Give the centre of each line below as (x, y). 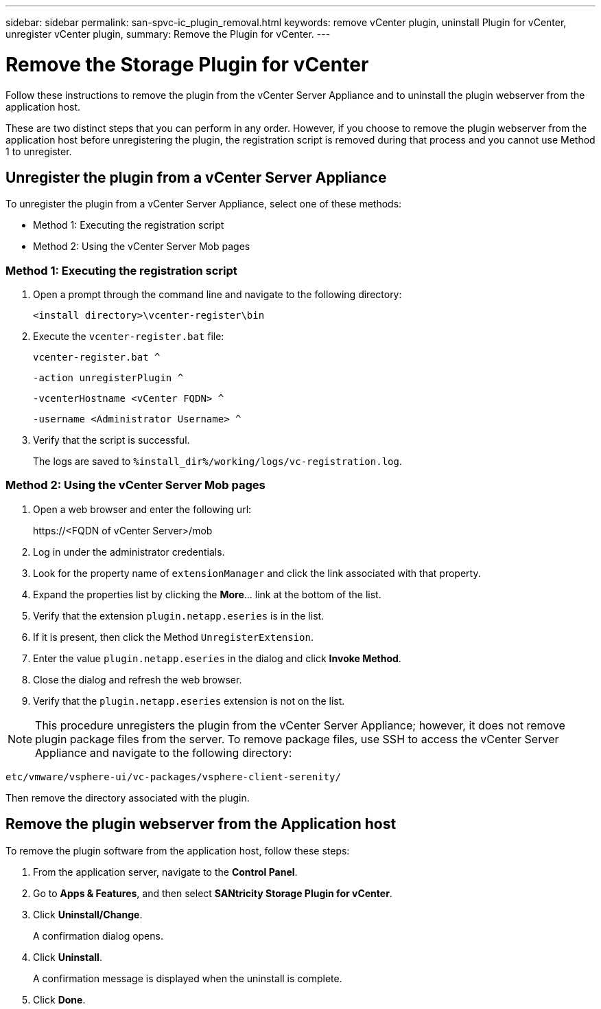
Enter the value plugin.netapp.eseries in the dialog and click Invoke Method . (217, 658)
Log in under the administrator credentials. (129, 552)
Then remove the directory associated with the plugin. (128, 797)
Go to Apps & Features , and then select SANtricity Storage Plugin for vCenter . (213, 893)
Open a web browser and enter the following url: (142, 509)
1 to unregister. (39, 151)
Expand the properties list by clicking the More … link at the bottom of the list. (207, 594)
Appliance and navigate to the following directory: (164, 752)
